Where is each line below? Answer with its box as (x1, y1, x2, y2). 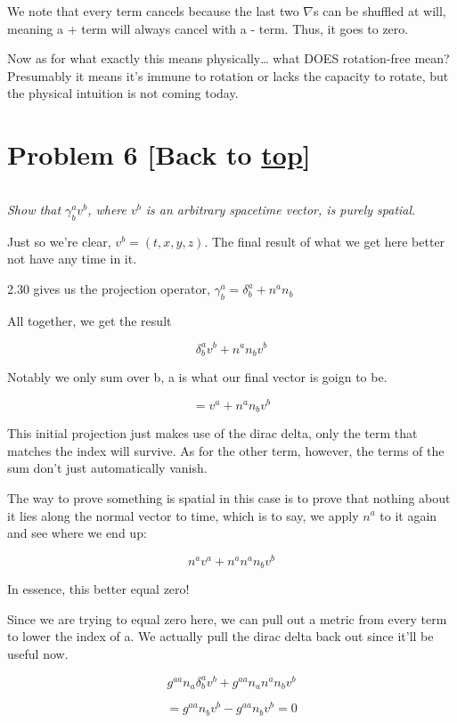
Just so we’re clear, (7, 232, 111, 250)
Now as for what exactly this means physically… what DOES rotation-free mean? (7, 49, 450, 68)
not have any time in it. (7, 249, 137, 268)
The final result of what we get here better (211, 232, 445, 250)
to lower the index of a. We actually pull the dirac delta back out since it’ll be (7, 627, 434, 646)
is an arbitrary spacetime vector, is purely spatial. (145, 200, 416, 219)
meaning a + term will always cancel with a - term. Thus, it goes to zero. (7, 19, 409, 37)
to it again (379, 506, 437, 524)
